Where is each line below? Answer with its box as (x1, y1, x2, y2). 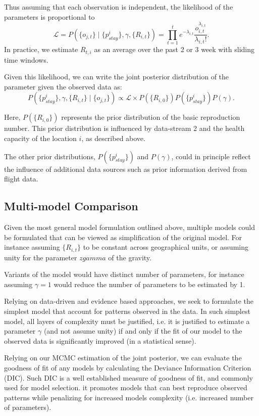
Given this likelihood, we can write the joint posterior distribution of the (4, 71, 229, 82)
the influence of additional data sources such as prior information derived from (4, 163, 247, 174)
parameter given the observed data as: (4, 81, 122, 91)
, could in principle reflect (171, 151, 251, 161)
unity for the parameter (4, 252, 77, 262)
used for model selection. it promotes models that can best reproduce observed (4, 382, 247, 393)
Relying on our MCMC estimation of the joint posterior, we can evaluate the (4, 352, 242, 363)
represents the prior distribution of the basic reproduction (61, 112, 240, 122)
